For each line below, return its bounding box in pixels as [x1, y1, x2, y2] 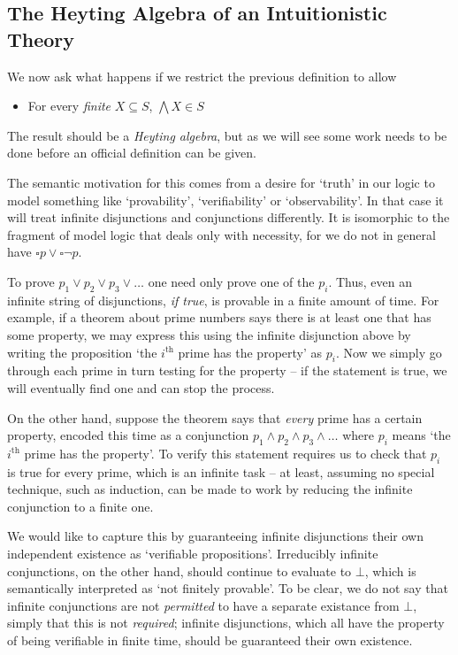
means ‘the [392, 426, 451, 444]
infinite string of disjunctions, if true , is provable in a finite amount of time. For [7, 290, 439, 309]
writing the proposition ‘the [7, 343, 157, 361]
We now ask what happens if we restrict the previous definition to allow [7, 66, 397, 85]
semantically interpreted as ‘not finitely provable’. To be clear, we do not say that [7, 579, 448, 597]
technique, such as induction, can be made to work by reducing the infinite [7, 480, 413, 498]
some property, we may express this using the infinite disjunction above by [7, 325, 411, 343]
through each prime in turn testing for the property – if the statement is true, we [7, 361, 447, 380]
